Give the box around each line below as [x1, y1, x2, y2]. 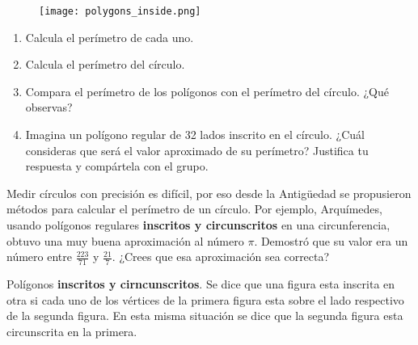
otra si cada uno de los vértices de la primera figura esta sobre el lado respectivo [6, 291, 404, 308]
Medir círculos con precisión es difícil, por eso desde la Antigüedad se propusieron [6, 184, 412, 201]
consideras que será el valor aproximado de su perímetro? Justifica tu [25, 141, 369, 158]
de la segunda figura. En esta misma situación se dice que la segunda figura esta [6, 307, 403, 324]
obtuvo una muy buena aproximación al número [6, 232, 244, 249]
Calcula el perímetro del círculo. [25, 56, 185, 73]
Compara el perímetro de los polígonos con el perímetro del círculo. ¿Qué [25, 82, 389, 99]
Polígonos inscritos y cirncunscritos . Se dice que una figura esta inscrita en [6, 276, 395, 292]
